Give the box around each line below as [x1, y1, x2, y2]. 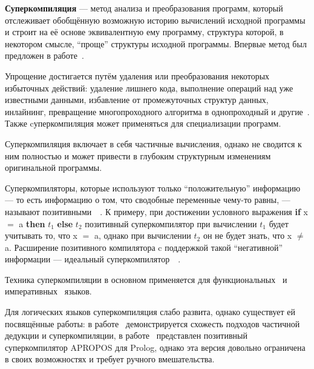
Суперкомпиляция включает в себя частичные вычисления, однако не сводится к [5, 137, 302, 150]
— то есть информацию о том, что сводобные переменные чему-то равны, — [5, 193, 290, 206]
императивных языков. [5, 285, 92, 298]
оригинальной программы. [5, 161, 102, 174]
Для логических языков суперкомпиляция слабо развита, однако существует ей [5, 305, 295, 318]
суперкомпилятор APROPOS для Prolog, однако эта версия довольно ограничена [5, 341, 306, 353]
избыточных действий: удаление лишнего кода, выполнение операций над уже [5, 81, 293, 94]
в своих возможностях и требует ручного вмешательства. [5, 353, 215, 365]
